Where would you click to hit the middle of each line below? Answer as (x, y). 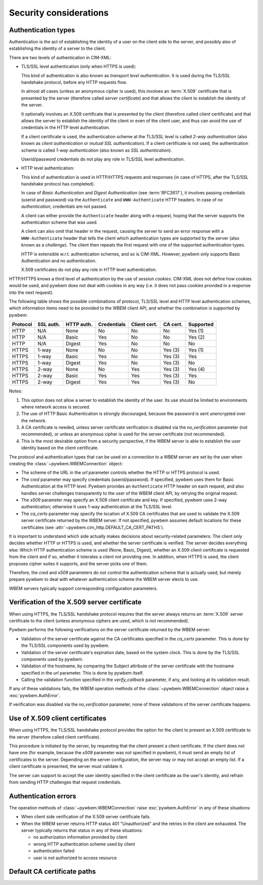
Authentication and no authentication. (59, 261)
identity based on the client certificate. (60, 448)
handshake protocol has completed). (58, 184)
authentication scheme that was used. (59, 223)
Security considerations (59, 13)
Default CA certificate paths (52, 872)
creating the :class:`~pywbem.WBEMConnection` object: (66, 464)
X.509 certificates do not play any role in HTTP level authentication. (89, 270)
